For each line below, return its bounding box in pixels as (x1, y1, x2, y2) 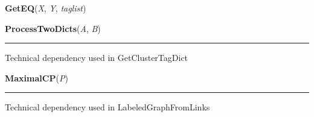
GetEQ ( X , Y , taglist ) (5, 2, 86, 14)
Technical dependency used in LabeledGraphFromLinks (5, 101, 210, 113)
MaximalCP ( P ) (5, 71, 68, 84)
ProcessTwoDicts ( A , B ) (5, 22, 101, 34)
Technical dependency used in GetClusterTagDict (5, 51, 188, 64)
